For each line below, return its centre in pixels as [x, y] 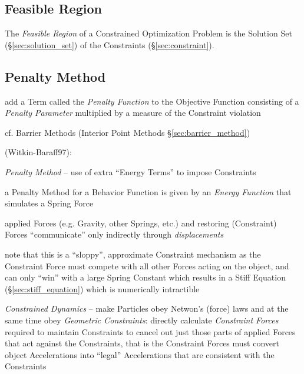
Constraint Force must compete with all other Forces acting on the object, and [147, 266]
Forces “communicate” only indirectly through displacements [114, 234]
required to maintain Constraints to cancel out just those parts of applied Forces [150, 331]
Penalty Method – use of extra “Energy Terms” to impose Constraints [130, 171]
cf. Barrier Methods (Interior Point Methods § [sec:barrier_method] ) [128, 132]
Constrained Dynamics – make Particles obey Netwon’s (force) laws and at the [147, 308]
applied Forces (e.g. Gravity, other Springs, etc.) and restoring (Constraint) [141, 223]
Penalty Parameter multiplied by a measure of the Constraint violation [133, 113]
